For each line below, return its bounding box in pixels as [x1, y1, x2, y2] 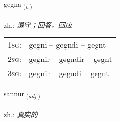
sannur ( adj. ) [4, 89, 40, 100]
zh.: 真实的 [4, 109, 38, 120]
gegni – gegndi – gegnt [29, 39, 106, 51]
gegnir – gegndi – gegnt [29, 67, 109, 79]
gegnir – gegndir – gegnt [29, 53, 112, 65]
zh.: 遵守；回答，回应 [4, 19, 72, 30]
